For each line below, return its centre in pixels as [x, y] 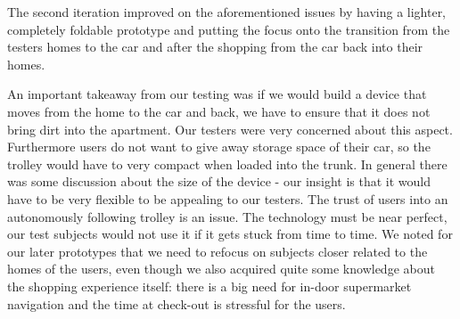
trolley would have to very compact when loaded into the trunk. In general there [227, 164]
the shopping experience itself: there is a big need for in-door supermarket [209, 286]
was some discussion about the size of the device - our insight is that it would [219, 181]
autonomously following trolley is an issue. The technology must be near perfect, [227, 216]
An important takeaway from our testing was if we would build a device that [217, 94]
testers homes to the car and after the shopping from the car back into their [215, 47]
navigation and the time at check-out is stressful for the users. [177, 303]
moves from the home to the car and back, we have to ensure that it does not [219, 111]
